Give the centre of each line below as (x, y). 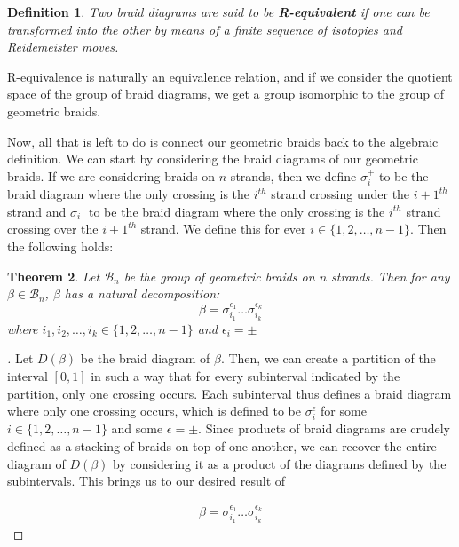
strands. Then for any (391, 276)
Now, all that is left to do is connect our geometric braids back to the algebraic (223, 141)
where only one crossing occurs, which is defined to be (154, 411)
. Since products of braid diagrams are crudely (324, 428)
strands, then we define (293, 175)
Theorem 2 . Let (54, 276)
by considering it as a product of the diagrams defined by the (280, 463)
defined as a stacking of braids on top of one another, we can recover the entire (222, 445)
